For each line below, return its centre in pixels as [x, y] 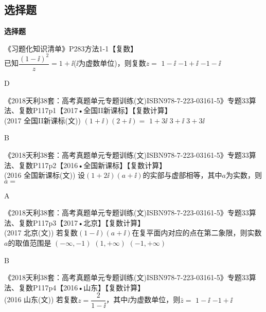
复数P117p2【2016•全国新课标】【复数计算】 [92, 165]
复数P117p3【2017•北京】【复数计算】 [82, 222]
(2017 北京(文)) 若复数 [41, 233]
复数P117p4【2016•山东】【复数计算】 [82, 287]
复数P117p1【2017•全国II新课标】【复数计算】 [95, 110]
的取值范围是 [30, 243]
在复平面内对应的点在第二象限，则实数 [197, 233]
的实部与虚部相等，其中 [182, 175]
